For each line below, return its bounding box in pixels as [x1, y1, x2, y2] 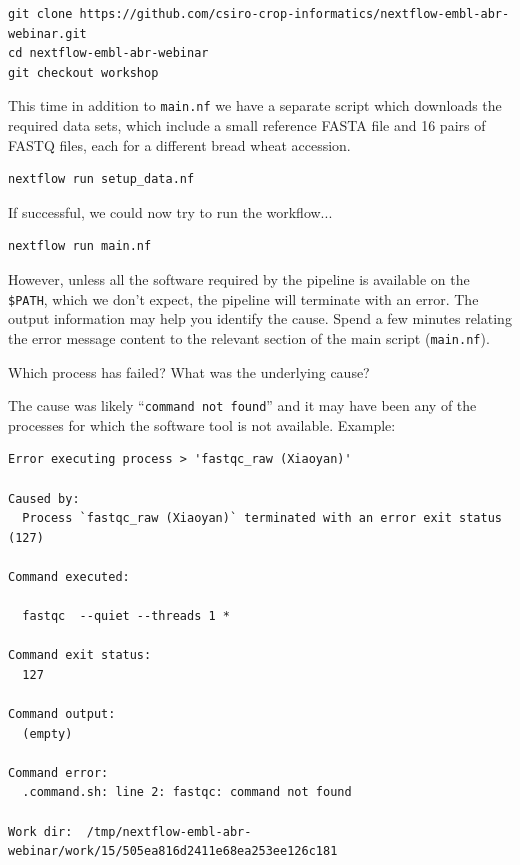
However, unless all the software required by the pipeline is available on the [8, 269, 470, 289]
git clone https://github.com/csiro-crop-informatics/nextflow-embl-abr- [8, 7, 510, 21]
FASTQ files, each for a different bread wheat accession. [8, 134, 351, 155]
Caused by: [8, 491, 80, 506]
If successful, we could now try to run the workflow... [8, 201, 333, 222]
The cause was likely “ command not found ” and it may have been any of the [8, 395, 477, 416]
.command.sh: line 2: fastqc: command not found [22, 785, 352, 800]
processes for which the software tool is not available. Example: [8, 414, 396, 435]
